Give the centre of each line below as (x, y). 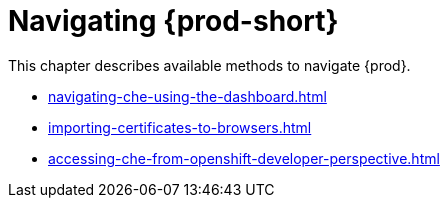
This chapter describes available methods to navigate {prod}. (209, 65)
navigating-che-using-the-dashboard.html (187, 96)
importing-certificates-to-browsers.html (180, 127)
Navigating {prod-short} (173, 21)
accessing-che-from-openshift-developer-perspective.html (244, 158)
